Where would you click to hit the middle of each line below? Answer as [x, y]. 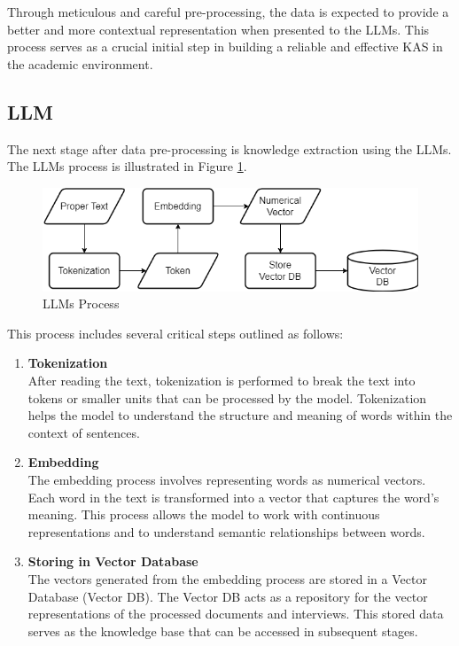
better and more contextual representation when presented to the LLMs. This [218, 29]
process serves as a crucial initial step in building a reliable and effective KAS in [225, 47]
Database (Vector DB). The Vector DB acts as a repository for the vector [228, 596]
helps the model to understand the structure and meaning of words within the [240, 415]
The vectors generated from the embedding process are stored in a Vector [227, 578]
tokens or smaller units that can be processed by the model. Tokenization [227, 397]
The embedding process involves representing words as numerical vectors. [227, 479]
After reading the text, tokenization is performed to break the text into [222, 381]
